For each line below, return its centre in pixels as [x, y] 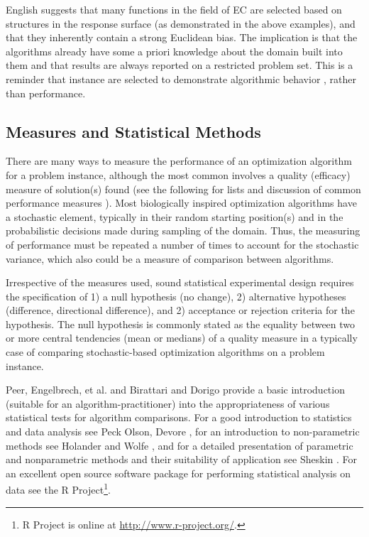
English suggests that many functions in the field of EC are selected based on [174, 9]
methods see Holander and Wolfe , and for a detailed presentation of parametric [180, 445]
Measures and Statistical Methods [133, 131]
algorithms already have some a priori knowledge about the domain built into [174, 51]
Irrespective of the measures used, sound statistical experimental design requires [180, 282]
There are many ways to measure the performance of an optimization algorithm [179, 161]
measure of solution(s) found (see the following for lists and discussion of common [183, 189]
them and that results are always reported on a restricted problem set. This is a [180, 65]
